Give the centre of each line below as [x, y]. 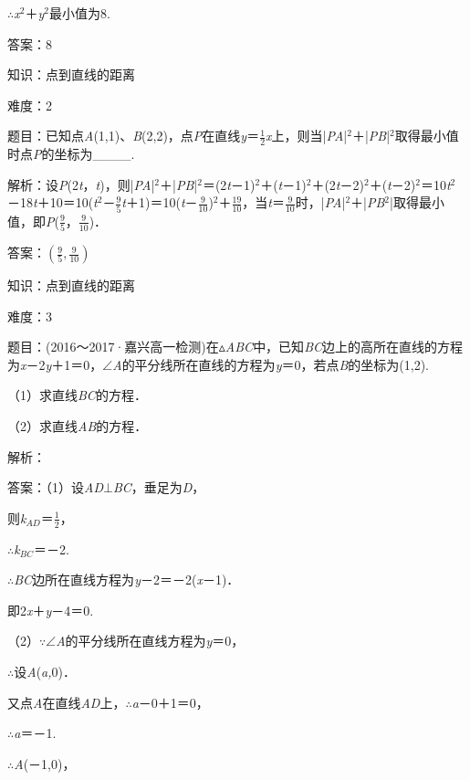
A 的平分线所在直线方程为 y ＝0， [150, 641]
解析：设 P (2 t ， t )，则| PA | [81, 184]
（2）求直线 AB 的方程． [78, 425]
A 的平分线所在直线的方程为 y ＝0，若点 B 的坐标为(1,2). [271, 364]
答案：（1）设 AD [55, 487]
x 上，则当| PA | [307, 136]
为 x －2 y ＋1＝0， [55, 364]
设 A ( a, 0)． [45, 671]
